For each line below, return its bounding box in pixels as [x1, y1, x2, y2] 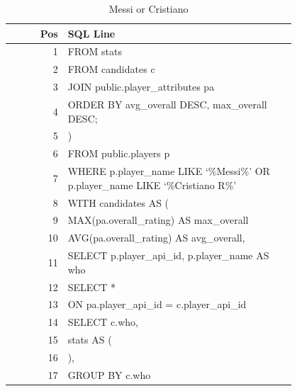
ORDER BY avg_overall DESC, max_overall [67, 96, 267, 111]
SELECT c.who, [67, 314, 139, 329]
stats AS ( [67, 332, 112, 347]
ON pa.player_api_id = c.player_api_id [67, 297, 247, 312]
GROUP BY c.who [67, 367, 151, 382]
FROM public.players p [67, 146, 170, 161]
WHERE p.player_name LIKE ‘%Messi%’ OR [67, 164, 270, 178]
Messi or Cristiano [108, 1, 189, 16]
